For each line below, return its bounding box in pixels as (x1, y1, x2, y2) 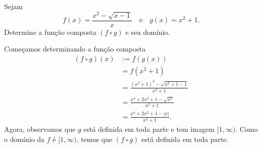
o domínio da (4, 133, 45, 144)
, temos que (76, 133, 113, 144)
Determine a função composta (4, 26, 96, 37)
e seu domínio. (125, 26, 170, 37)
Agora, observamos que (4, 124, 76, 134)
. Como (235, 124, 258, 134)
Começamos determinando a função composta (4, 43, 146, 54)
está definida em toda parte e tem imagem (83, 124, 215, 134)
